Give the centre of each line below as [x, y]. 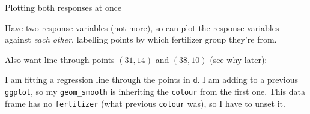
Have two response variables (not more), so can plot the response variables [142, 27]
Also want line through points [60, 59]
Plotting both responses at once [63, 7]
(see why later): [239, 59]
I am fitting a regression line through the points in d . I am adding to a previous [151, 79]
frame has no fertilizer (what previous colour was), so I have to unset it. [145, 103]
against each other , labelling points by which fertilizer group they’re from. [141, 39]
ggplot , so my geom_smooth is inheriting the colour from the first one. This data [155, 91]
